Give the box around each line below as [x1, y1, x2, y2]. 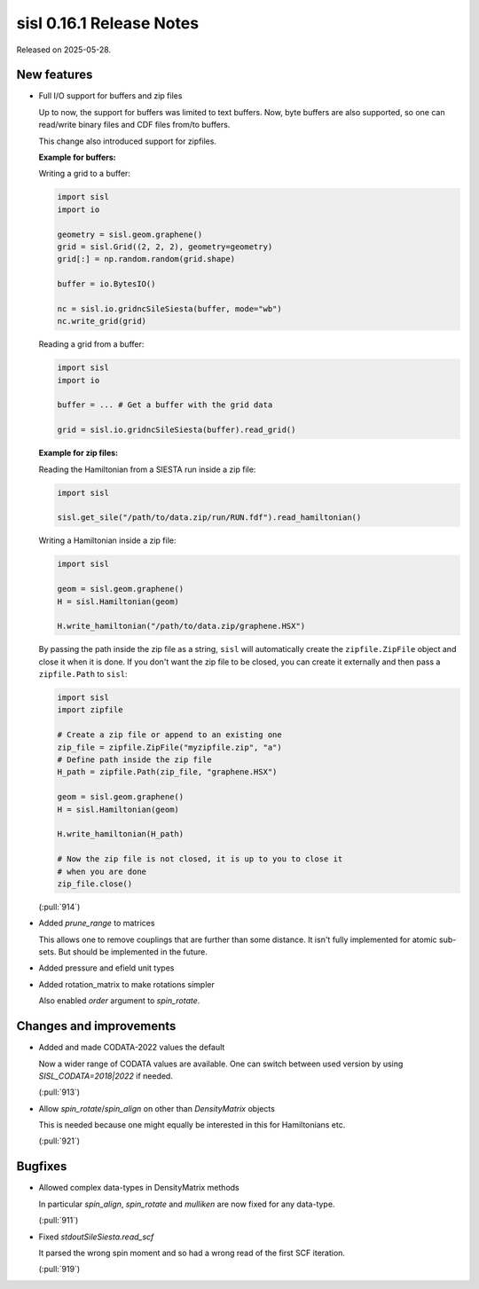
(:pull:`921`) [38, 1136, 80, 1146]
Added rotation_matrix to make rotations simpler [38, 979, 215, 989]
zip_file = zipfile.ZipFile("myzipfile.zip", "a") [57, 742, 283, 752]
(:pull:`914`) [38, 901, 81, 912]
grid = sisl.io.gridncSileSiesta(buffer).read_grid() [57, 425, 296, 435]
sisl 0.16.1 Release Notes [16, 13, 200, 33]
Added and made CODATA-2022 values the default [38, 1042, 225, 1053]
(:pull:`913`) [38, 1087, 80, 1097]
